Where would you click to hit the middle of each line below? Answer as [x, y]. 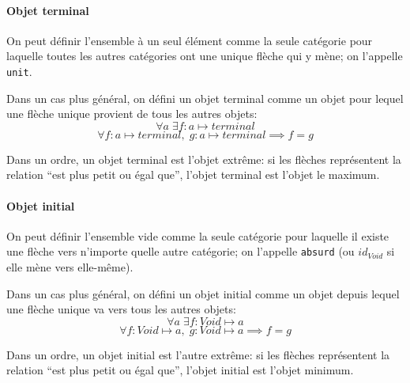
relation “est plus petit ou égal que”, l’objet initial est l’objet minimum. [180, 370]
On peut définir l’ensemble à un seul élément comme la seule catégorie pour [190, 40]
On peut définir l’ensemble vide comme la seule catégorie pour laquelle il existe [198, 235]
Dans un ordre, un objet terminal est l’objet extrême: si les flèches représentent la [204, 159]
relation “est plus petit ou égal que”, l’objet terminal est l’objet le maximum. [193, 174]
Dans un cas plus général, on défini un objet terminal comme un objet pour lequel [205, 98]
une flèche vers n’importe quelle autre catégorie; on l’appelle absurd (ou [181, 251]
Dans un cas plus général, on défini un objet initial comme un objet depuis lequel [203, 293]
